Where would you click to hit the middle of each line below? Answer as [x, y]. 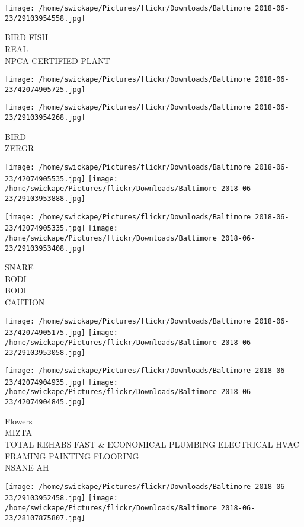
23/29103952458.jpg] [45, 498]
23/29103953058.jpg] [45, 352]
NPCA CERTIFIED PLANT [57, 60]
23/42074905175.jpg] [45, 333]
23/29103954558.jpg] [45, 18]
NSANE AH [27, 467]
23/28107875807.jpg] [45, 518]
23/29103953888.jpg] [45, 198]
